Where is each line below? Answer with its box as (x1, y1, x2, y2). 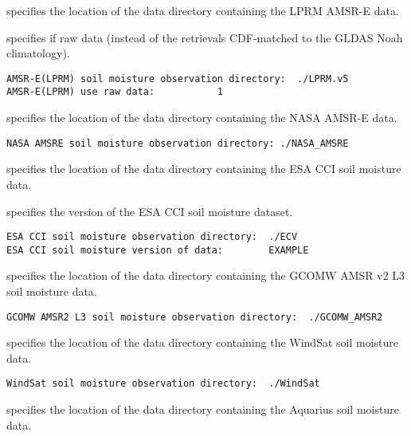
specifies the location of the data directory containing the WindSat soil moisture (6, 334, 398, 351)
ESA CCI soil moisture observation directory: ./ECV (6, 231, 298, 243)
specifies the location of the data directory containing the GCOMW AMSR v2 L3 (6, 267, 405, 284)
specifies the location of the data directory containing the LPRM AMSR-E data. (6, 2, 399, 18)
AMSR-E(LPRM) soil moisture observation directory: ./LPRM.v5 (6, 73, 349, 84)
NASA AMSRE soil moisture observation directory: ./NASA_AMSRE (6, 137, 349, 149)
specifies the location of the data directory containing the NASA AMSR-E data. (6, 109, 397, 126)
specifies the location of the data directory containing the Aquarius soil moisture (6, 401, 399, 418)
